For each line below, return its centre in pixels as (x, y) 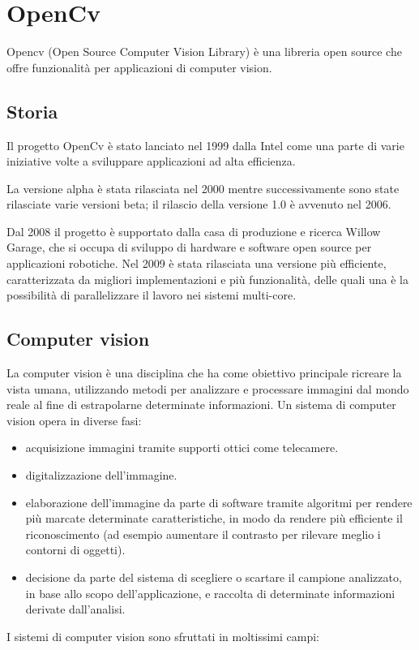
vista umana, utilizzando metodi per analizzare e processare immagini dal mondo (208, 388)
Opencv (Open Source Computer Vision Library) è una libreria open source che (204, 52)
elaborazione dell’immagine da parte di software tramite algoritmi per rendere (219, 502)
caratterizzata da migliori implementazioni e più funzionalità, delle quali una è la (207, 279)
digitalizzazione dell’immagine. (101, 475)
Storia (32, 111)
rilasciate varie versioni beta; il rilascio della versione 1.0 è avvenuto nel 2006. (199, 204)
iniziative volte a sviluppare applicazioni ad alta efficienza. (151, 161)
